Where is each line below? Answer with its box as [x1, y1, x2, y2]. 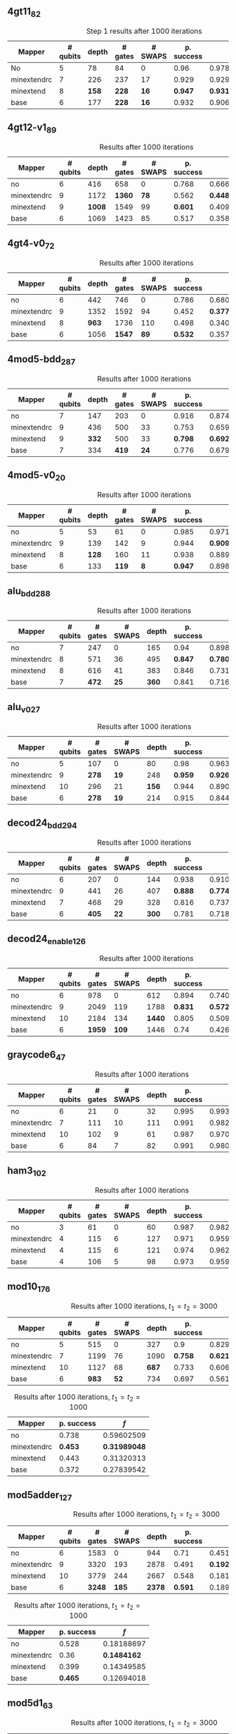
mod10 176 [7, 1281, 51, 1295]
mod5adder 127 [7, 1489, 72, 1503]
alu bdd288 [7, 585, 51, 599]
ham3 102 [7, 1165, 47, 1178]
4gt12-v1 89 [7, 121, 57, 135]
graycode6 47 [7, 1049, 66, 1063]
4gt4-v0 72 [7, 238, 55, 251]
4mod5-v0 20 [7, 469, 65, 483]
